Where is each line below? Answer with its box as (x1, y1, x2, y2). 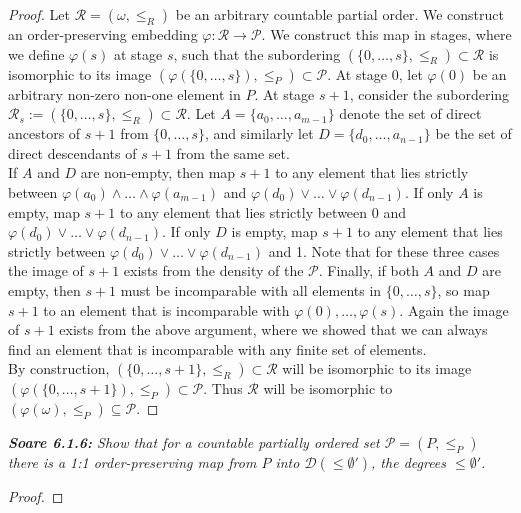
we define (8, 43, 65, 64)
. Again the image (399, 299, 509, 320)
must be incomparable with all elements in (120, 279, 382, 300)
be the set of (435, 123, 512, 144)
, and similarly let (205, 123, 314, 144)
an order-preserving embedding (8, 24, 198, 44)
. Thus (203, 378, 243, 399)
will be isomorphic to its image (282, 358, 472, 379)
